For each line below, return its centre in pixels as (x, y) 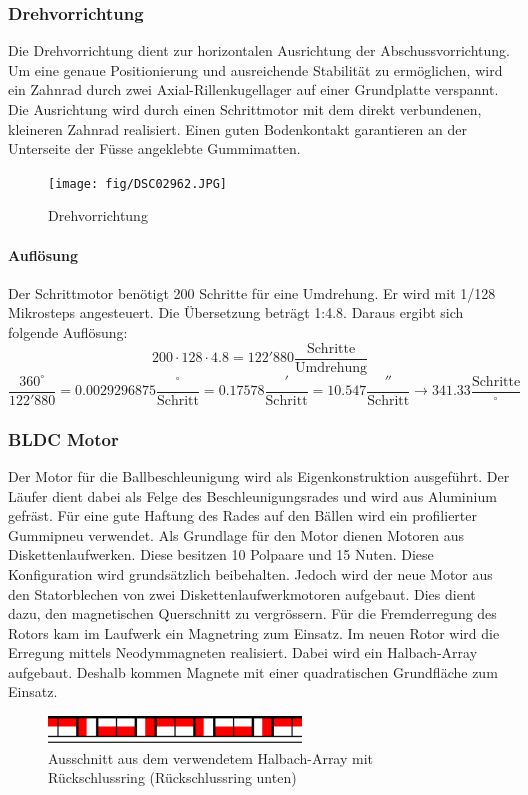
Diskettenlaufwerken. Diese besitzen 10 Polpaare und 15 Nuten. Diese (221, 554)
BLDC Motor (63, 438)
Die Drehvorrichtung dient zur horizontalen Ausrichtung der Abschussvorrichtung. (259, 50)
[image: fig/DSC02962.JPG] (137, 183)
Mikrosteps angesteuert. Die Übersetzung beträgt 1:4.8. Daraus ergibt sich (236, 312)
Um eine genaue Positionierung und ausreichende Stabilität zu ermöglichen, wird (255, 69)
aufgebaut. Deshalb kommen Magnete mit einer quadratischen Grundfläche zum (253, 671)
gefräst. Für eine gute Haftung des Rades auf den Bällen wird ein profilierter (242, 515)
